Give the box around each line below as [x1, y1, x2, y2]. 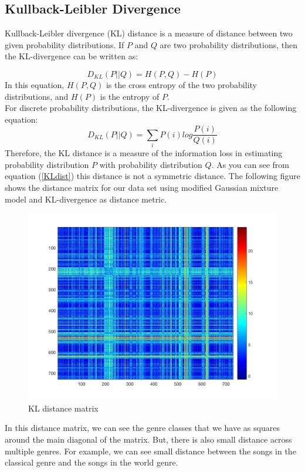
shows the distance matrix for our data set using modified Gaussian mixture [5, 181, 279, 193]
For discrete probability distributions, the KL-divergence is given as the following [5, 102, 297, 114]
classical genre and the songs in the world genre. [5, 456, 178, 468]
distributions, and [5, 90, 69, 102]
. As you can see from [211, 158, 290, 170]
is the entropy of [100, 90, 160, 102]
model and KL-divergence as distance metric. [5, 193, 167, 205]
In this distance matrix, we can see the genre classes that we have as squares [5, 422, 280, 434]
